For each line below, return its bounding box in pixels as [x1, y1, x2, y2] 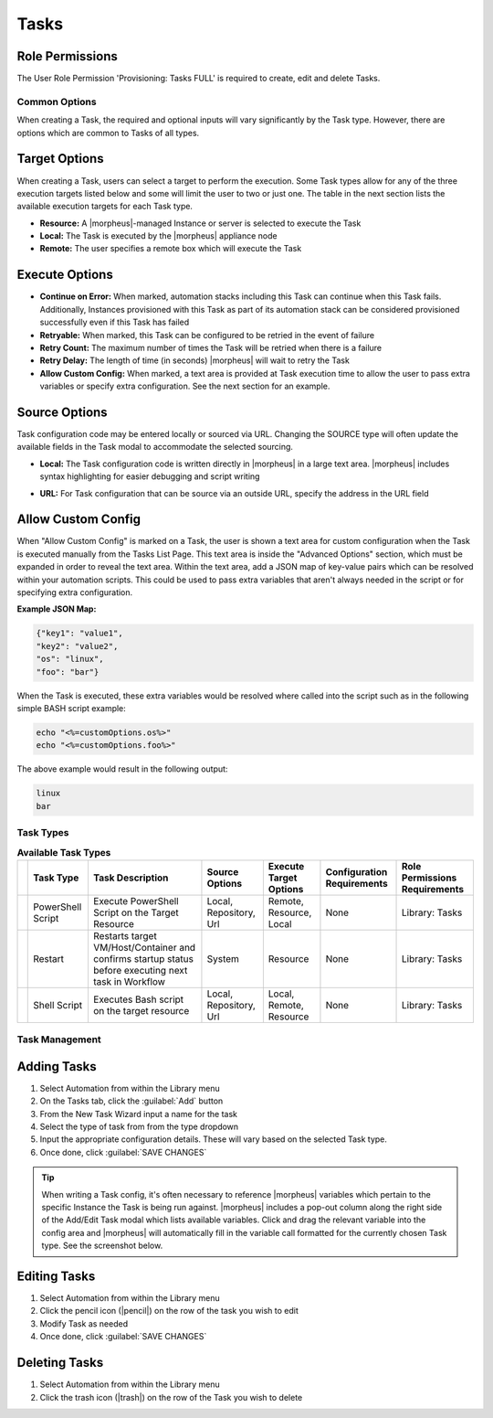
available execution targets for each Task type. [16, 201, 194, 212]
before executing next [92, 964, 188, 976]
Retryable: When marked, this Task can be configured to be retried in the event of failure [39, 329, 374, 340]
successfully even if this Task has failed [39, 316, 190, 328]
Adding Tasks [16, 1059, 98, 1074]
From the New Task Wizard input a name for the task [39, 1108, 237, 1119]
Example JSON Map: [16, 603, 97, 614]
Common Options [16, 95, 97, 108]
